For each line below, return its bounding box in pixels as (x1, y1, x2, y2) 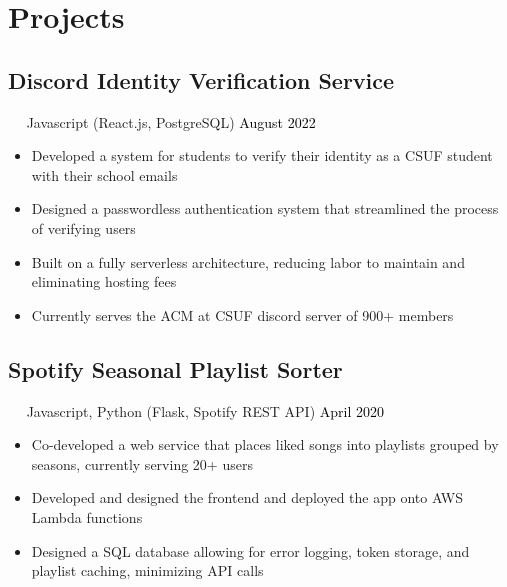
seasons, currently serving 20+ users (31, 453, 253, 474)
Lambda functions (31, 506, 143, 527)
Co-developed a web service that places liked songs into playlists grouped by (31, 434, 499, 455)
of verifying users (31, 217, 136, 238)
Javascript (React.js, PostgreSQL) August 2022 (26, 111, 316, 132)
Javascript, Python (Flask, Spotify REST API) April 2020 (26, 400, 384, 421)
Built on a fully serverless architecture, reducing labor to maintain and (31, 251, 465, 272)
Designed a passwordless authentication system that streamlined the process (31, 198, 499, 219)
